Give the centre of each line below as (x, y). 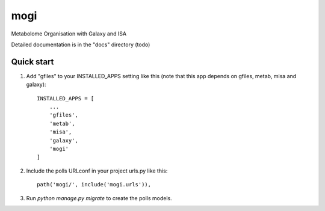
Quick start (32, 62)
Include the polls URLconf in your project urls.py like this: (97, 171)
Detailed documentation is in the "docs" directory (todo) (81, 44)
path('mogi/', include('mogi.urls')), (94, 185)
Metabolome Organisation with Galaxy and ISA (69, 34)
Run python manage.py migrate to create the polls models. (99, 198)
